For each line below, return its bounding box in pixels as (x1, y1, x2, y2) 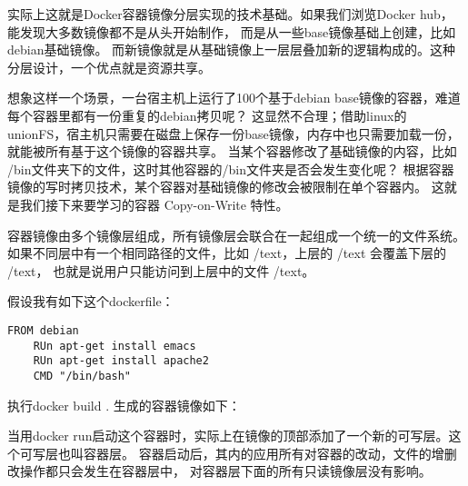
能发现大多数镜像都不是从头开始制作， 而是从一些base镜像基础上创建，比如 (7, 22, 456, 41)
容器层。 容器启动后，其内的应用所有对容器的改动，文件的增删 (83, 443, 457, 462)
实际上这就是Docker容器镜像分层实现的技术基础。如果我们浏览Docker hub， (7, 5, 453, 23)
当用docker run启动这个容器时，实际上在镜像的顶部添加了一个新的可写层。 (7, 426, 449, 445)
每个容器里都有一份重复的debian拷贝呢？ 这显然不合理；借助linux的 (7, 105, 407, 124)
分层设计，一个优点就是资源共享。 (7, 57, 211, 76)
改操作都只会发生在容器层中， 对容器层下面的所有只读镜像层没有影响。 (7, 461, 432, 481)
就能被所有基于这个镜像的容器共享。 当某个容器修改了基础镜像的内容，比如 (7, 142, 457, 161)
